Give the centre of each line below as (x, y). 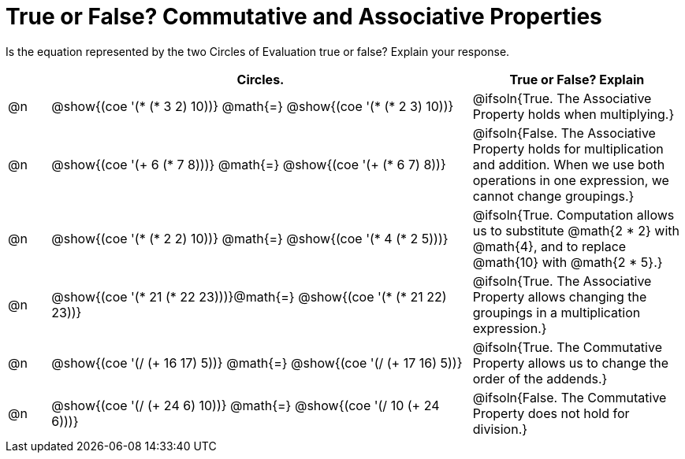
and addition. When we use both (569, 164)
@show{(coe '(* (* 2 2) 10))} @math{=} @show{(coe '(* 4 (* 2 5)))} (250, 238)
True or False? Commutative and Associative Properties (304, 17)
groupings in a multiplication (557, 312)
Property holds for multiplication (568, 148)
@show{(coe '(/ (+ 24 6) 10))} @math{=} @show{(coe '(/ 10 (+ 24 (246, 405)
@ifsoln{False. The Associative (564, 133)
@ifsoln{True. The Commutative (567, 347)
